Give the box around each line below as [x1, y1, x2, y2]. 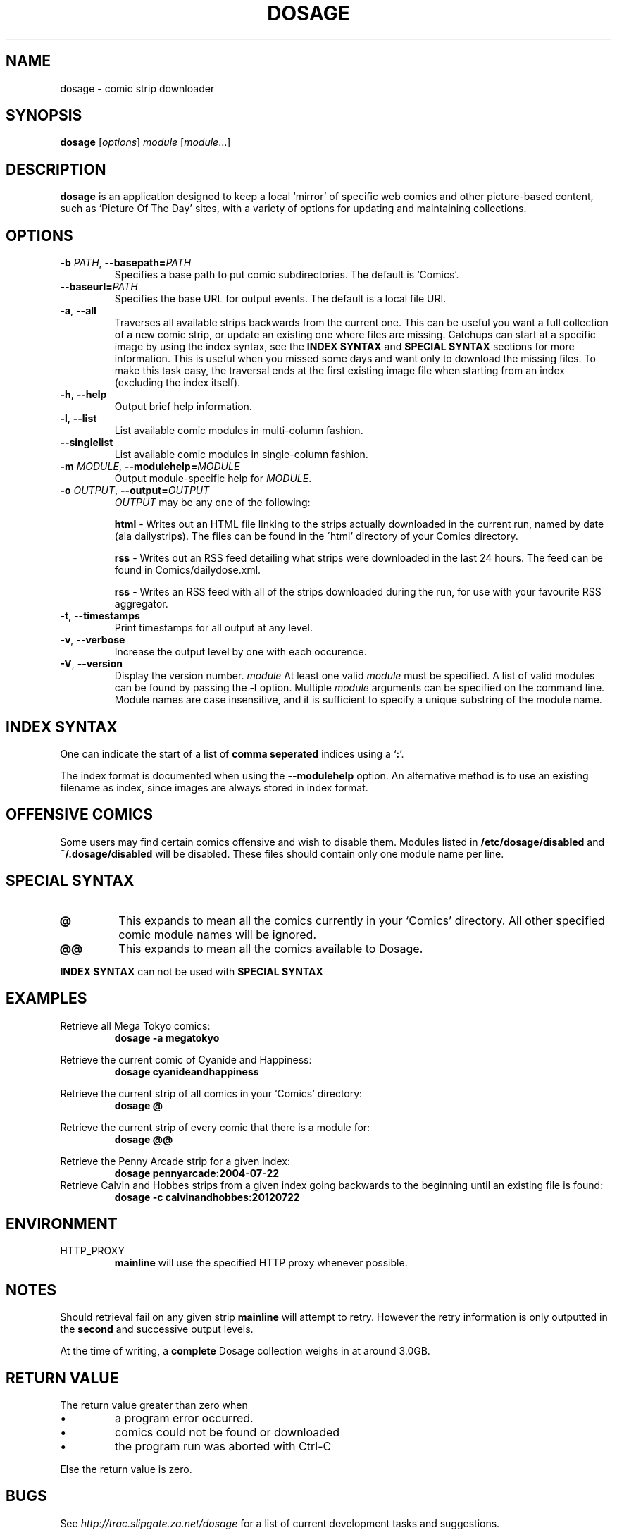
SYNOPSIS [6, 106, 82, 125]
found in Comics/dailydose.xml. [114, 564, 261, 577]
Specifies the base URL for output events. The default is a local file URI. [114, 292, 447, 305]
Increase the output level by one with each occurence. [114, 646, 367, 658]
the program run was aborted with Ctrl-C [115, 1439, 332, 1454]
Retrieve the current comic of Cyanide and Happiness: [60, 1053, 312, 1066]
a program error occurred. [115, 1411, 254, 1426]
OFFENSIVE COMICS [6, 806, 154, 824]
